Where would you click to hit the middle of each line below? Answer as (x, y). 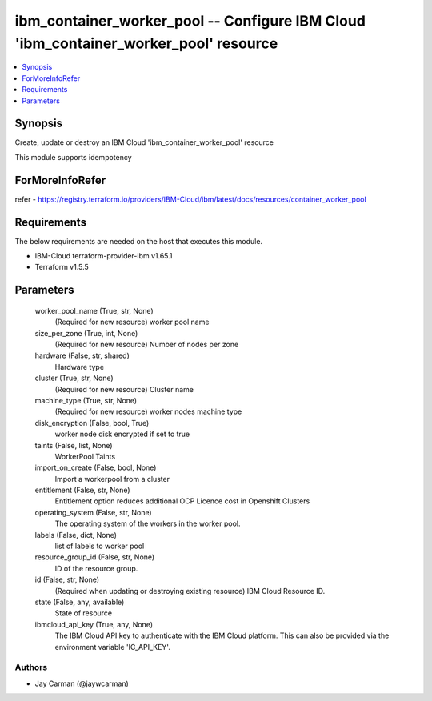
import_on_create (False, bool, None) (96, 467)
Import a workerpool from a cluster (112, 479)
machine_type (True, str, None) (86, 400)
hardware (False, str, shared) (82, 355)
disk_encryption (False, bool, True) (92, 423)
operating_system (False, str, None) (93, 512)
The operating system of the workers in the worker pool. (148, 523)
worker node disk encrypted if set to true (122, 434)
